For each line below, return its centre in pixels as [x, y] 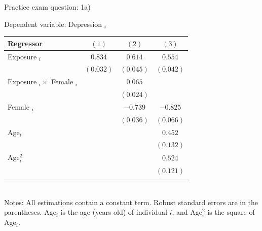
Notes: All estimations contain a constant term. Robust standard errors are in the [131, 202]
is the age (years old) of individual [114, 212]
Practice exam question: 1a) [47, 7]
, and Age [187, 212]
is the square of [231, 212]
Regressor [25, 43]
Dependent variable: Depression [53, 24]
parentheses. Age [30, 212]
